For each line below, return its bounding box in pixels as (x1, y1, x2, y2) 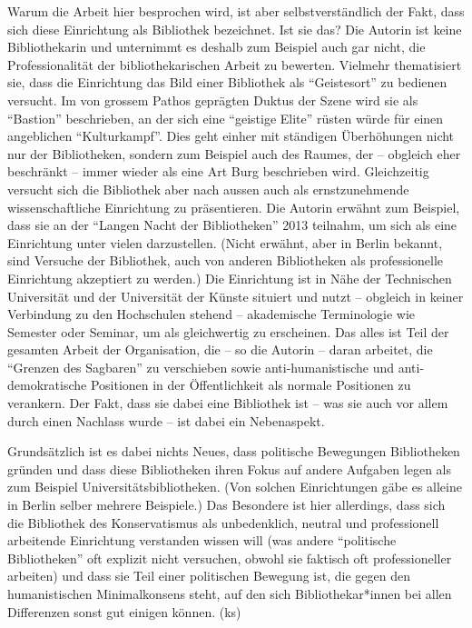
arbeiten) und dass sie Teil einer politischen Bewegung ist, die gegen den (7, 566, 410, 585)
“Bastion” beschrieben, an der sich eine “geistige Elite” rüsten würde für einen (7, 108, 444, 127)
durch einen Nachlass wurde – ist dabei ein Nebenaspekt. (7, 411, 325, 430)
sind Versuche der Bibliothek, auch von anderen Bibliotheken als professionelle (7, 251, 444, 270)
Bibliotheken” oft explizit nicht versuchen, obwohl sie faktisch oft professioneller (7, 548, 452, 567)
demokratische (7, 375, 87, 394)
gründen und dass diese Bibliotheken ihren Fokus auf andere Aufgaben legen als (7, 459, 451, 478)
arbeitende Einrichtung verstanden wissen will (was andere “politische (7, 531, 397, 550)
